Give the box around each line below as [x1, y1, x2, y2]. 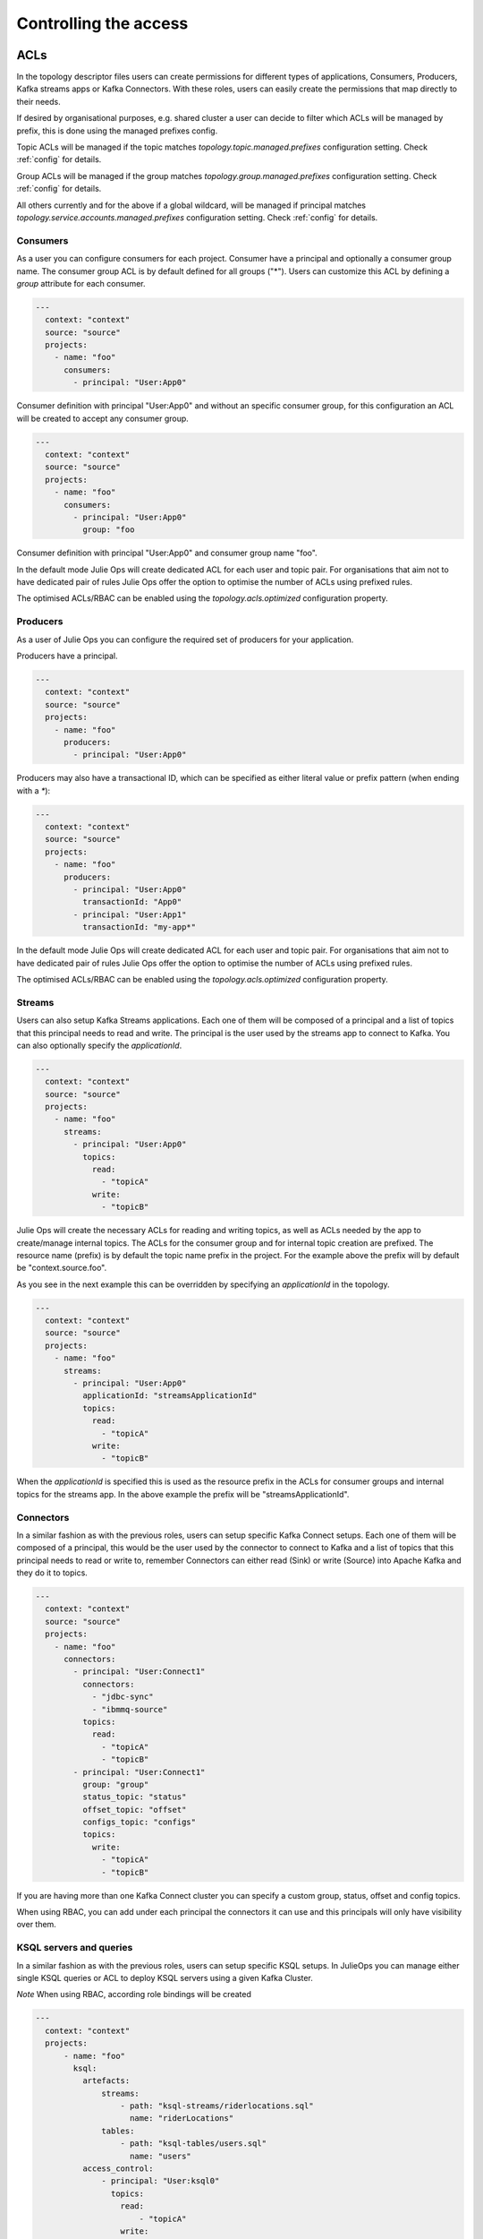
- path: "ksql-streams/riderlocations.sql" [120, 2101, 314, 2111]
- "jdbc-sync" [91, 1692, 154, 1702]
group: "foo [81, 525, 135, 535]
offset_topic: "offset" [81, 1805, 187, 1814]
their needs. [16, 96, 62, 107]
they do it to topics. [16, 1567, 89, 1578]
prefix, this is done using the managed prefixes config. [16, 125, 218, 136]
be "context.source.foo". [16, 1263, 107, 1274]
